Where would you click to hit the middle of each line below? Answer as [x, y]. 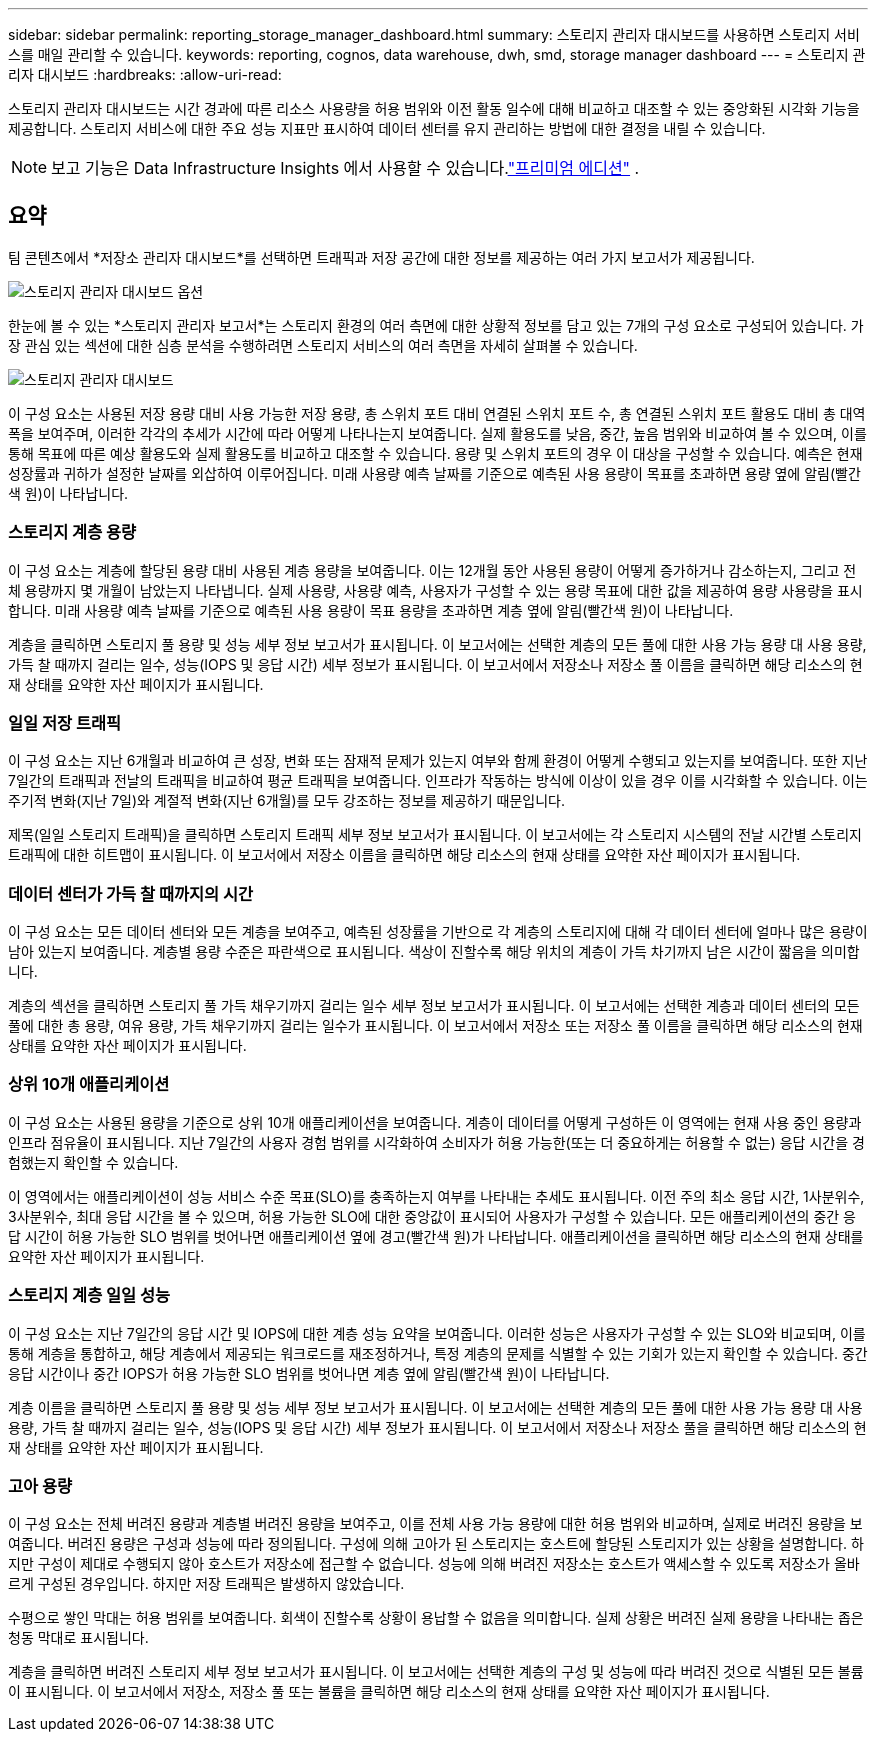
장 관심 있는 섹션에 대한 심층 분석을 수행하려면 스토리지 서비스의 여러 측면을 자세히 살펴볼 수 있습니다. [323, 345]
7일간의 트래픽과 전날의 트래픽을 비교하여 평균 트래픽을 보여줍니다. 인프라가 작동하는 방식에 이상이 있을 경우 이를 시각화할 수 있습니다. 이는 [438, 781]
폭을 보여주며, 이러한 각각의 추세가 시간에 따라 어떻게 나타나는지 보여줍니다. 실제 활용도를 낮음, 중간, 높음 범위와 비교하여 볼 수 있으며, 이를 [437, 433]
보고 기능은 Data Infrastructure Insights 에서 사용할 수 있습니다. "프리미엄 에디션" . [345, 168]
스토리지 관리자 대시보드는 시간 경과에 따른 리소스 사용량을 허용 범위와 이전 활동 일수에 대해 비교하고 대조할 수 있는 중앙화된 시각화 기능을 [434, 108]
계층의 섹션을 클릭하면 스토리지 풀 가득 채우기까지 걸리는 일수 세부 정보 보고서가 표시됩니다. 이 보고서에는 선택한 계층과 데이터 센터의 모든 [434, 1006]
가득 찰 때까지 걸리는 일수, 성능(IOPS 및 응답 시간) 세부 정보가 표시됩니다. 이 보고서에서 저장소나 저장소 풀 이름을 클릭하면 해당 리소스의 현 [435, 664]
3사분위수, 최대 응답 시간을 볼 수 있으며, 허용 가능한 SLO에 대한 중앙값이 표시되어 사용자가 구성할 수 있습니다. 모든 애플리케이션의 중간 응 [432, 1216]
